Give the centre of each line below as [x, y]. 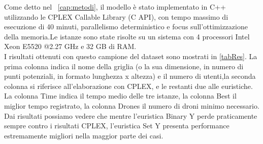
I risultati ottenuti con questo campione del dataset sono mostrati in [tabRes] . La [131, 56]
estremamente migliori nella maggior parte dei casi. [84, 135]
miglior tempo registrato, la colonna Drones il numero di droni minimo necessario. [132, 105]
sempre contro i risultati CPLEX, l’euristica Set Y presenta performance [117, 126]
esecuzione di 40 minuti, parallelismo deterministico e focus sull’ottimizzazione [126, 27]
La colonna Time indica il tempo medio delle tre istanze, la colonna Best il [120, 96]
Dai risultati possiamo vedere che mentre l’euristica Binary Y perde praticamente [131, 115]
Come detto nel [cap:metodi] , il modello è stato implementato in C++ [115, 7]
